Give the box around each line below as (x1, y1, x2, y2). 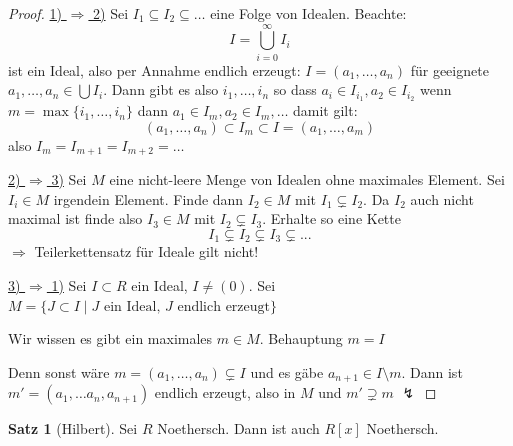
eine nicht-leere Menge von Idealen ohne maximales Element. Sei (109, 169, 505, 190)
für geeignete (410, 59, 489, 80)
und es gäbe (250, 361, 324, 382)
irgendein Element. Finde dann (53, 188, 244, 209)
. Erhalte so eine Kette (262, 208, 401, 229)
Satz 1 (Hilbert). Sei (8, 418, 138, 439)
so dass (273, 79, 317, 100)
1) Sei (51, 275, 87, 296)
